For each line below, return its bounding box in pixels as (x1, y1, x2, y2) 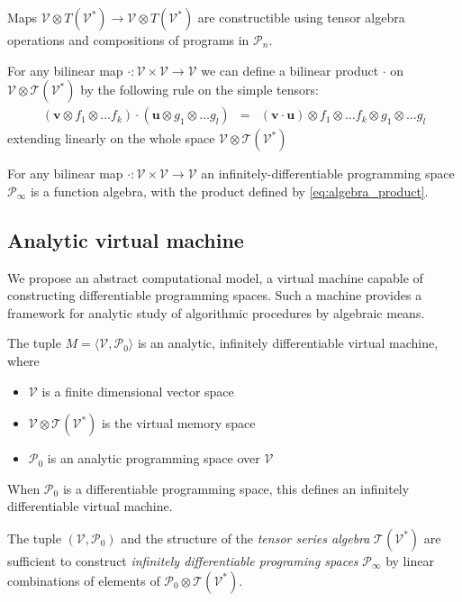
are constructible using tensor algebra (197, 8, 405, 26)
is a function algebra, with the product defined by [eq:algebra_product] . (30, 181, 429, 200)
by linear (385, 551, 434, 570)
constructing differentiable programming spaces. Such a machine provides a (7, 286, 422, 305)
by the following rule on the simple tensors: (80, 80, 319, 99)
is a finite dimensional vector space (41, 381, 234, 400)
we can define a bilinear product (201, 60, 379, 79)
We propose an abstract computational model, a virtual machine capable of (7, 268, 423, 287)
